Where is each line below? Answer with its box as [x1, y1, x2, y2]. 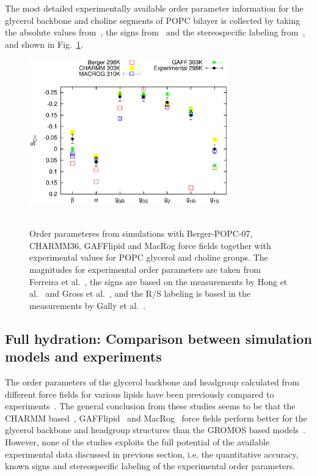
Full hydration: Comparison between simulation [5, 329, 312, 348]
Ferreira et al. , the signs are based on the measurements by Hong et [29, 275, 288, 288]
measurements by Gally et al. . [29, 299, 146, 311]
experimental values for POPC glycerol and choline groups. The [29, 251, 268, 264]
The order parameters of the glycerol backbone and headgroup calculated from [5, 376, 299, 389]
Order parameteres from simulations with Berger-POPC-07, [29, 227, 253, 240]
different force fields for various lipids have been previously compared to [5, 387, 274, 400]
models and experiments [5, 347, 162, 366]
